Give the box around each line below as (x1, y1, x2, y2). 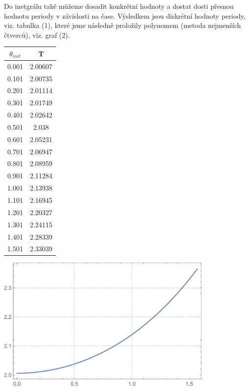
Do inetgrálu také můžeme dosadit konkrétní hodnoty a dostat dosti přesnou (4, 1, 234, 11)
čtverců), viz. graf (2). (4, 29, 70, 40)
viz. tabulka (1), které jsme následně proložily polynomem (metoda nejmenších (4, 20, 241, 30)
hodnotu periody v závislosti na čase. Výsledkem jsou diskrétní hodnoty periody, (4, 10, 246, 21)
